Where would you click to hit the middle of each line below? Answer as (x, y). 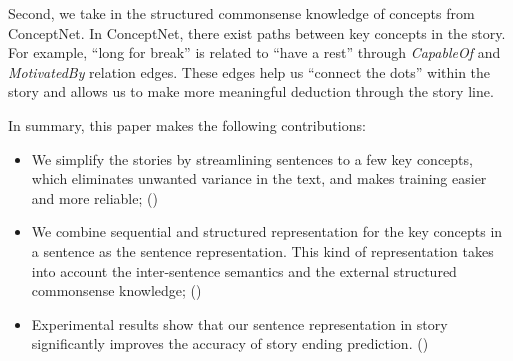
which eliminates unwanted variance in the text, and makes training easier (259, 178)
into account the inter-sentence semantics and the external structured (244, 270)
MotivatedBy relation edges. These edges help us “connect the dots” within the (249, 71)
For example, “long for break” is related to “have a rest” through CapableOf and (254, 52)
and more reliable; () (94, 197)
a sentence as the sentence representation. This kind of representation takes (262, 250)
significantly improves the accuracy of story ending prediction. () (230, 343)
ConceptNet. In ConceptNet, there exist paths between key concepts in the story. (257, 32)
